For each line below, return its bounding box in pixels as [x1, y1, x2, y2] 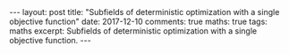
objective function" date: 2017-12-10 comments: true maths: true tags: [9, 16, 268, 27]
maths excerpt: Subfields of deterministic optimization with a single [9, 26, 258, 36]
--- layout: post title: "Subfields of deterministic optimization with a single [9, 7, 280, 17]
